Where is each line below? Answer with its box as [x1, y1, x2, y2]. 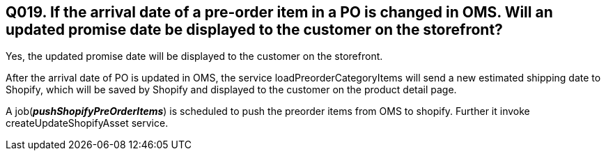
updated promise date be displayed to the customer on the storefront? [6, 21, 503, 38]
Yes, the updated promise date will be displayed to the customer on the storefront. [6, 50, 383, 63]
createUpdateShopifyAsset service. [6, 117, 169, 130]
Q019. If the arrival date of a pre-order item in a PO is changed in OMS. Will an [6, 3, 553, 21]
